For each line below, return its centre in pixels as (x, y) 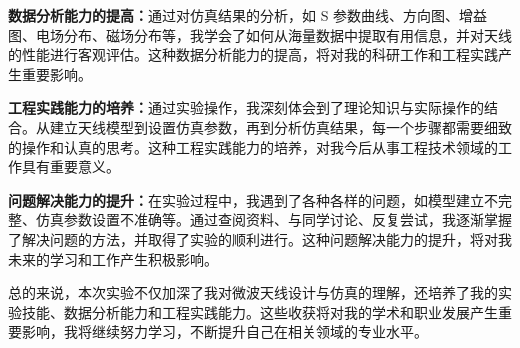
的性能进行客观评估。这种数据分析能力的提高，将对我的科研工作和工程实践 (253, 54)
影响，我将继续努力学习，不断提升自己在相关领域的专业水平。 (224, 331)
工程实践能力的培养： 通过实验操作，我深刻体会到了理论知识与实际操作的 (246, 107)
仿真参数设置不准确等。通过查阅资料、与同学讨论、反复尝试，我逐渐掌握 (273, 219)
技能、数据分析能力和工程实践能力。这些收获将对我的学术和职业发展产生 (259, 311)
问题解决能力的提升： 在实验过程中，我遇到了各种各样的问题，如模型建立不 (253, 199)
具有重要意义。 (70, 166)
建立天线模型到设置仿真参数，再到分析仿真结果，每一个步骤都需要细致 (280, 126)
